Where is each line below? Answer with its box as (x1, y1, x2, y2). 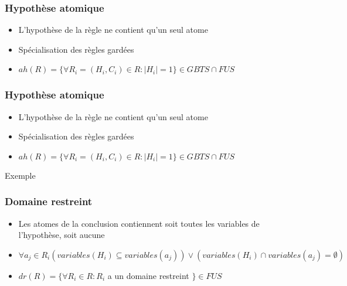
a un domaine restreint (107, 269, 189, 281)
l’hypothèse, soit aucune (18, 229, 105, 241)
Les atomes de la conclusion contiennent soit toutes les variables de (18, 217, 260, 229)
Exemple (5, 169, 36, 181)
